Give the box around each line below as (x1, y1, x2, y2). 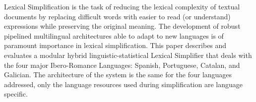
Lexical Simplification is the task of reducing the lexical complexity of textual (4, 1, 240, 11)
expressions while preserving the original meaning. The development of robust (4, 21, 241, 31)
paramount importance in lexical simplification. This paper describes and (4, 40, 227, 51)
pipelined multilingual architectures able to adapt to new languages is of (4, 30, 224, 41)
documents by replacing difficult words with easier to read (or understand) (4, 11, 231, 21)
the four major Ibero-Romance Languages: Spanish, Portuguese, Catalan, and (4, 59, 240, 70)
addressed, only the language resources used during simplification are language (4, 79, 243, 89)
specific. (4, 89, 28, 99)
